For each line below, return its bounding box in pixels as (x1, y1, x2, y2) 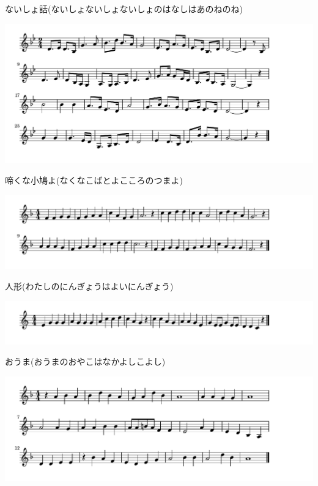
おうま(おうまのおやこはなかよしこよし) (5, 355, 166, 368)
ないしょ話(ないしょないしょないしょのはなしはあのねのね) (5, 2, 243, 15)
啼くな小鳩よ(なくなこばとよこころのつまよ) (5, 174, 183, 187)
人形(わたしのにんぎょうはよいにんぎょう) (5, 280, 174, 293)
